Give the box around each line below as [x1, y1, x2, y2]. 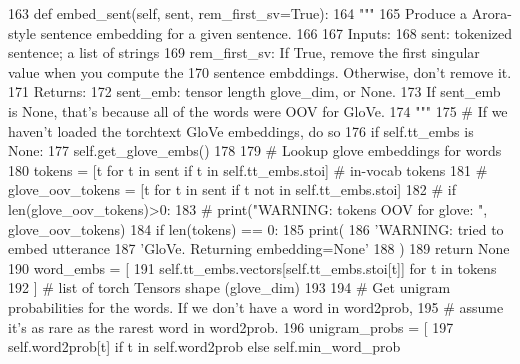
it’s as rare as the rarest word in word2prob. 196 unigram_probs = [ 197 [8, 316, 454, 337]
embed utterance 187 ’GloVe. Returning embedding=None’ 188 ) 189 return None [8, 238, 510, 259]
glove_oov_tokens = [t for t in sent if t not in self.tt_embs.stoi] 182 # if [8, 179, 457, 200]
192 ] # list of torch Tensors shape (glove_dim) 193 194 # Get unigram [8, 277, 451, 298]
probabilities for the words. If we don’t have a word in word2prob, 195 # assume [8, 296, 504, 317]
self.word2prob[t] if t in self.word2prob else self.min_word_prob [8, 336, 401, 357]
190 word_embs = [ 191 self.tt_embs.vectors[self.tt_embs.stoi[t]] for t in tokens [8, 257, 497, 278]
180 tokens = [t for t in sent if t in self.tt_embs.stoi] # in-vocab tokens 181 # [8, 159, 488, 180]
